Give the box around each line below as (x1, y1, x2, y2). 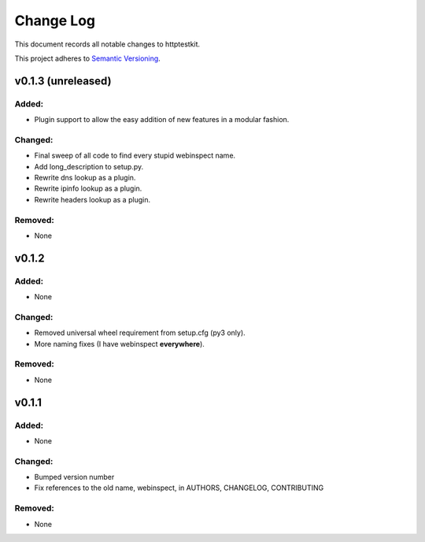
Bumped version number (34, 473, 115, 482)
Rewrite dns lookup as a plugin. (34, 173, 136, 183)
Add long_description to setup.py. (34, 161, 144, 171)
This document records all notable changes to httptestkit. (14, 39, 201, 49)
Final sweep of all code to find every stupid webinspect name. (34, 150, 236, 161)
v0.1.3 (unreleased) (14, 74, 112, 87)
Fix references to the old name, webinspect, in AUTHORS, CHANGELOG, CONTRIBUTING (34, 483, 324, 492)
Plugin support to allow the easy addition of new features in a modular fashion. (34, 115, 290, 124)
